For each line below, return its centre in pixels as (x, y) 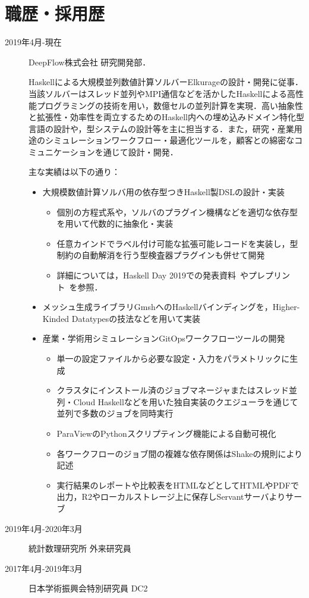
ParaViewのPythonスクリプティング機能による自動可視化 (166, 433)
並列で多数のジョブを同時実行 (115, 413)
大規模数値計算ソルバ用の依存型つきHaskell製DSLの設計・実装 (164, 192)
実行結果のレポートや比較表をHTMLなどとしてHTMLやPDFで (178, 485)
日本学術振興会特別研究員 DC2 (88, 588)
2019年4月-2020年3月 (44, 528)
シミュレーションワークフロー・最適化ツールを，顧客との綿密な (170, 140)
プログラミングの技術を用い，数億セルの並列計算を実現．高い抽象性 (170, 105)
